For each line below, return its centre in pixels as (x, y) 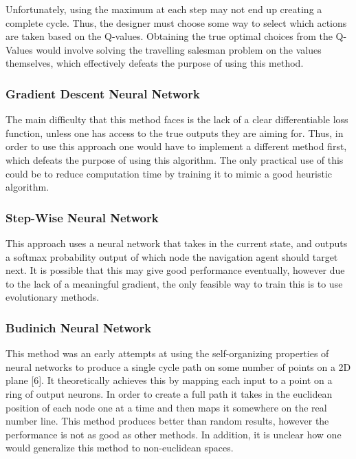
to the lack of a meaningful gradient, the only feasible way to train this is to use (174, 283)
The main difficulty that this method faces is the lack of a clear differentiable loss (177, 119)
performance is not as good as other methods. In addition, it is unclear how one (174, 434)
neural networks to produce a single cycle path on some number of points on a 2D (178, 366)
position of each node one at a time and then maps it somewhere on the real (166, 407)
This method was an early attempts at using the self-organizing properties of (167, 353)
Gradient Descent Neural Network (103, 93)
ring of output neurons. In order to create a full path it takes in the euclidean (169, 393)
